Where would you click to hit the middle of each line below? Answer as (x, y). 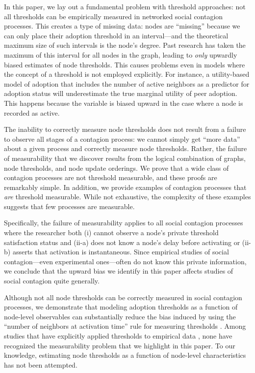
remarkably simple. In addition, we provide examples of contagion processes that (125, 187)
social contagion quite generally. (52, 281)
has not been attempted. (41, 364)
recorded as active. (32, 112)
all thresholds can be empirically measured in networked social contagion (114, 16)
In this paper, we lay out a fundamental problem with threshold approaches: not (125, 6)
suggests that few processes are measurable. (69, 206)
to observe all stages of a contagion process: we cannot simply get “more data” (122, 139)
